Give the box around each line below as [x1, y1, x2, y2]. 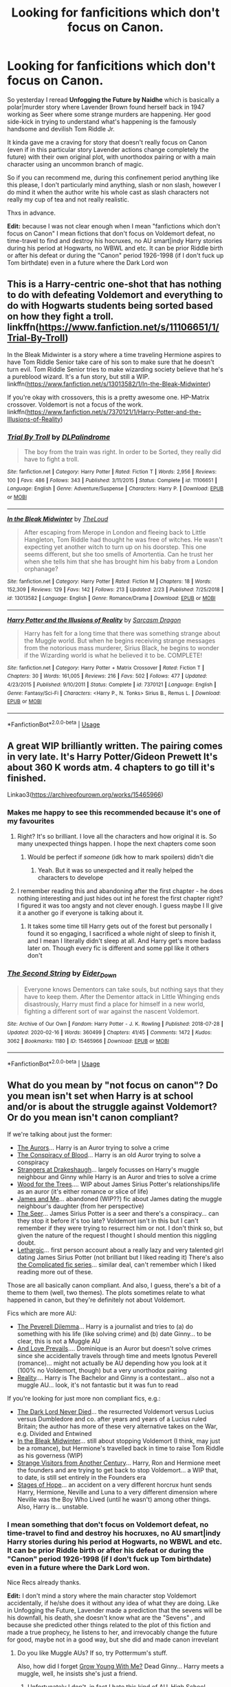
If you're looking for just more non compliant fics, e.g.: [7, 1394, 161, 1402]
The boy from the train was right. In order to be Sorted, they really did [23, 448, 221, 456]
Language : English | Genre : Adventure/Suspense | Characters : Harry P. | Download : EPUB [7, 485, 224, 493]
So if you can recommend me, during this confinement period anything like [7, 173, 219, 182]
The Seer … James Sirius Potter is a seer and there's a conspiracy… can [16, 1209, 219, 1217]
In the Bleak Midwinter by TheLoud [7, 515, 109, 523]
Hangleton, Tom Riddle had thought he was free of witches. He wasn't [23, 535, 223, 544]
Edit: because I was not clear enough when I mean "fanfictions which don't [7, 222, 221, 230]
